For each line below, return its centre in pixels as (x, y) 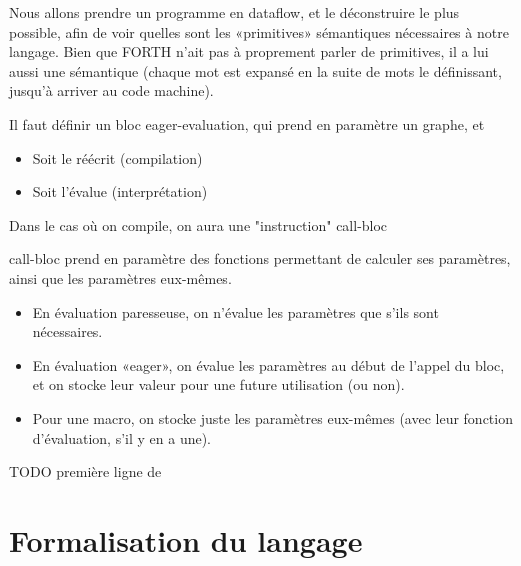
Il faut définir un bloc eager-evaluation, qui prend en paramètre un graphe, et (247, 123)
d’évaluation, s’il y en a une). (122, 437)
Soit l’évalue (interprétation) (120, 191)
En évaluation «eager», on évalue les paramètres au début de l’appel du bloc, (268, 364)
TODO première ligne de (85, 471)
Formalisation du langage (186, 539)
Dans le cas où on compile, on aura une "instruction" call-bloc (198, 224)
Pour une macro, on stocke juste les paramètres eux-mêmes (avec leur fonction (272, 417)
